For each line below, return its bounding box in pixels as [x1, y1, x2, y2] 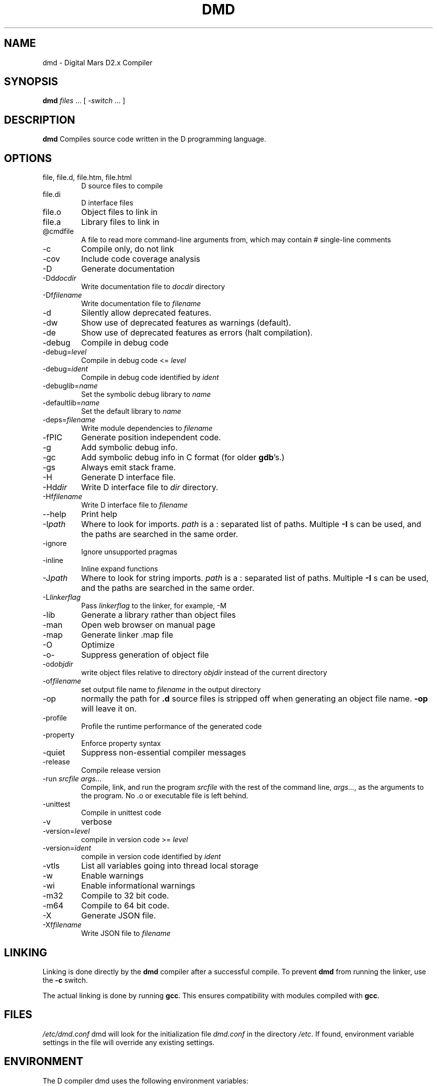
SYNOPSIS [4, 75, 58, 88]
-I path [42, 519, 66, 530]
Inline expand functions [81, 564, 158, 573]
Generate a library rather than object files [81, 610, 236, 620]
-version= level [42, 827, 90, 836]
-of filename [42, 677, 81, 686]
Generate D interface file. [81, 472, 176, 483]
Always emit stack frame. [81, 462, 176, 473]
